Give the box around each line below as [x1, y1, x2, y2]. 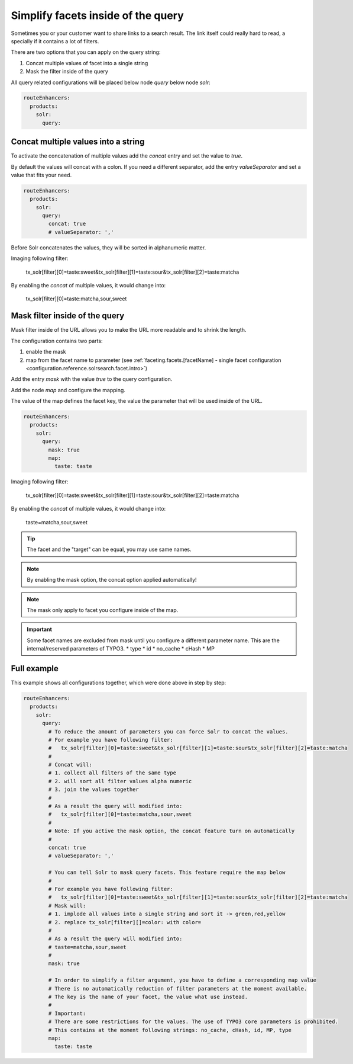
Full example [11, 664, 59, 674]
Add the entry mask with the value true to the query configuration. [11, 376, 173, 383]
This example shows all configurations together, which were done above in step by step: [11, 679, 226, 686]
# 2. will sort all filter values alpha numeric [48, 778, 192, 784]
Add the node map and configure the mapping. [11, 386, 125, 393]
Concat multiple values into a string [11, 137, 145, 147]
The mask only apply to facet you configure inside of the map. [27, 606, 179, 613]
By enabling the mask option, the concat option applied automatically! [27, 576, 197, 584]
